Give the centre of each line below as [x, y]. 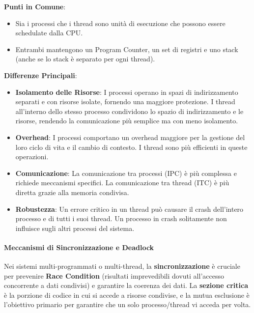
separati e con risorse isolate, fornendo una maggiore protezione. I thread [125, 101]
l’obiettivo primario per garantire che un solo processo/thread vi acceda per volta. [127, 304]
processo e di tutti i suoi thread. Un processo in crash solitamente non [121, 218]
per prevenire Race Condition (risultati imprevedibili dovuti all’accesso [114, 275]
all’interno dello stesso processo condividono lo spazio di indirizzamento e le [129, 111]
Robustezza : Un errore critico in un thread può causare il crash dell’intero [129, 209]
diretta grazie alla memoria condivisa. [72, 192]
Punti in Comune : [35, 6]
